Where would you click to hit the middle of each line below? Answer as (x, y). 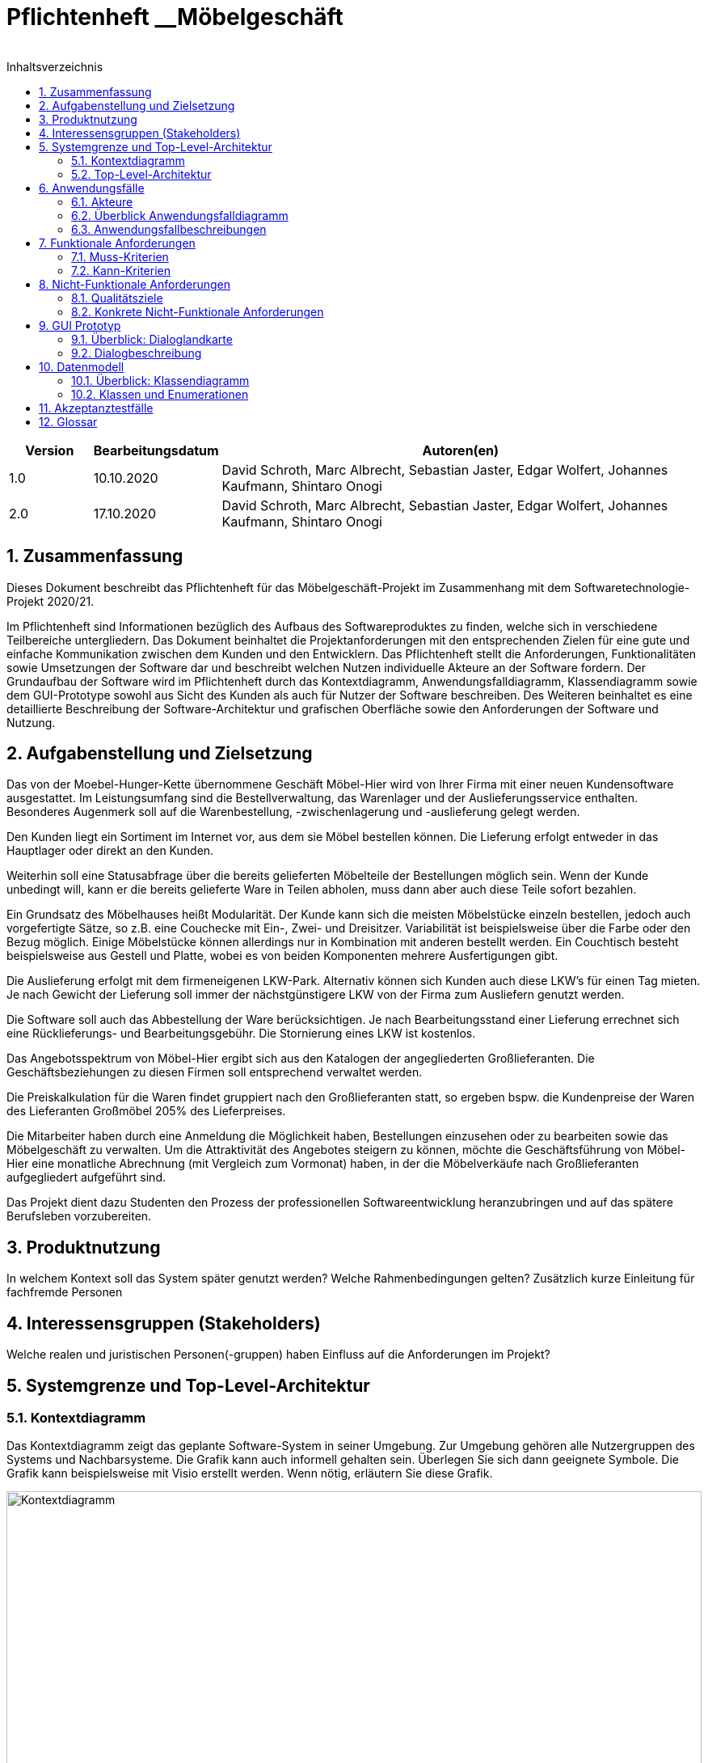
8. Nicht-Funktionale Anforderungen (135, 284)
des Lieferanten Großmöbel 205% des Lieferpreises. (146, 1111)
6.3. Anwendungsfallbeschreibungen (169, 229)
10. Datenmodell (82, 366)
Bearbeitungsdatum (156, 450)
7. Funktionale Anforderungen (117, 243)
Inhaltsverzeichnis (55, 66)
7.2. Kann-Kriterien (121, 270)
